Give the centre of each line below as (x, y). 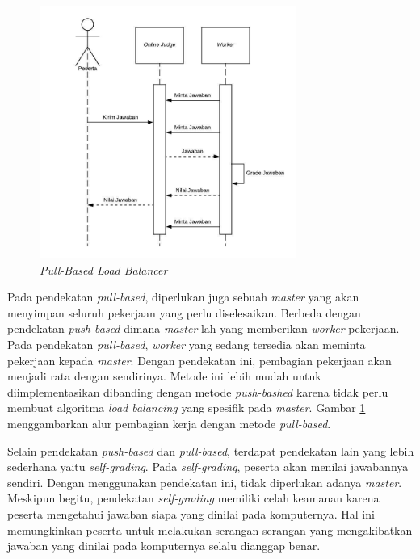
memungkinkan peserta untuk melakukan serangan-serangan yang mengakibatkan (210, 530)
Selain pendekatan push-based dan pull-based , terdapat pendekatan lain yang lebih (211, 450)
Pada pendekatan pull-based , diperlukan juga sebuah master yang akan (183, 297)
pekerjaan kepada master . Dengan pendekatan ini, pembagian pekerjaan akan (199, 360)
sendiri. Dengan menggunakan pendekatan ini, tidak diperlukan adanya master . (205, 482)
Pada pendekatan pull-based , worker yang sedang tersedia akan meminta (187, 345)
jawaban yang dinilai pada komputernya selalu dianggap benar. (164, 546)
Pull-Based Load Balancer (104, 269)
